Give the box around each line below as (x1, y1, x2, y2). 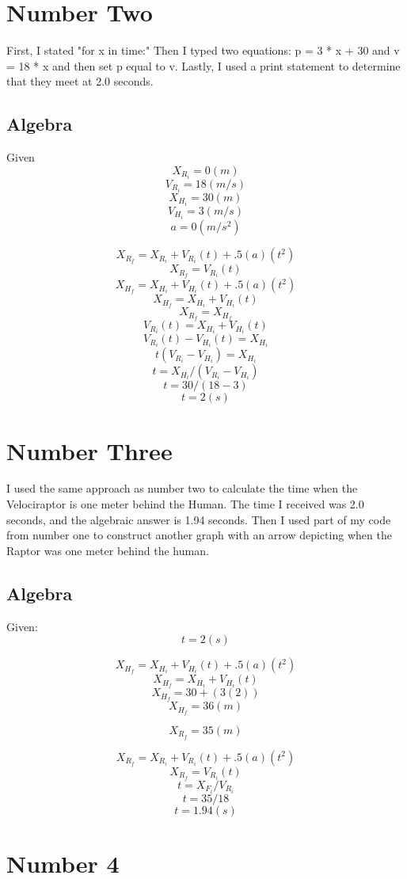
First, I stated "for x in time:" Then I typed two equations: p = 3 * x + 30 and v (6, 42, 400, 59)
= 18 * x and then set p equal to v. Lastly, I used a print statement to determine (6, 57, 401, 74)
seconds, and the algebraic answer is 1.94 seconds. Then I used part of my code (6, 511, 391, 527)
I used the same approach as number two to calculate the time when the (6, 480, 358, 497)
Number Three (6, 434, 173, 466)
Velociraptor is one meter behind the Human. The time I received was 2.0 (6, 496, 364, 512)
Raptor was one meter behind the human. (6, 542, 209, 558)
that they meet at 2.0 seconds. (6, 73, 154, 89)
